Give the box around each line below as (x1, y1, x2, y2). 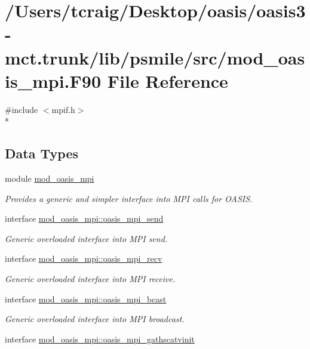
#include (5, 103, 38, 115)
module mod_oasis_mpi (5, 172, 94, 185)
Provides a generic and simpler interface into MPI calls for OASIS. (5, 192, 253, 204)
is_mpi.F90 (5, 68, 102, 93)
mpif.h (51, 103, 75, 115)
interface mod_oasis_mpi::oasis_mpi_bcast (5, 292, 167, 305)
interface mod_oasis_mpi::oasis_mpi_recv (5, 252, 162, 265)
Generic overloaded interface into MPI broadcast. (5, 313, 185, 325)
